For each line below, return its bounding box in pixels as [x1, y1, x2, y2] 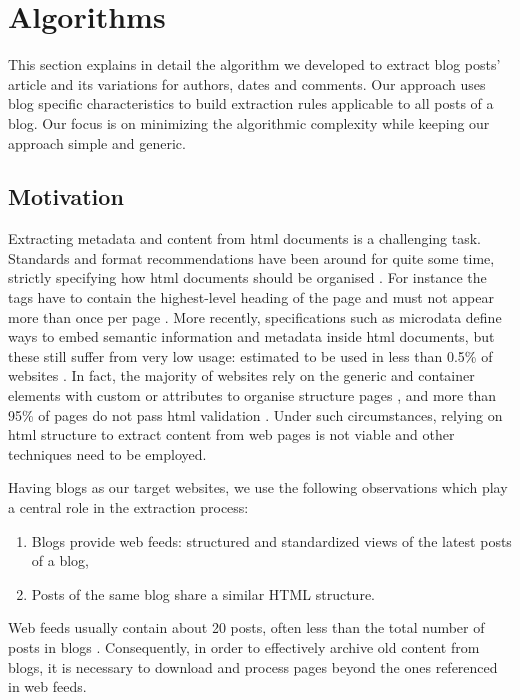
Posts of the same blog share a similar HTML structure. [31, 583, 375, 604]
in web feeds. [8, 676, 87, 697]
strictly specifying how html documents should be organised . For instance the [8, 267, 487, 288]
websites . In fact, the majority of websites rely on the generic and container [8, 365, 475, 386]
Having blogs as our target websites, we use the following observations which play [8, 477, 508, 498]
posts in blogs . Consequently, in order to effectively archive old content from [8, 636, 480, 657]
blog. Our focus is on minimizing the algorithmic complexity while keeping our [8, 112, 490, 133]
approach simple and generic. [8, 132, 186, 153]
